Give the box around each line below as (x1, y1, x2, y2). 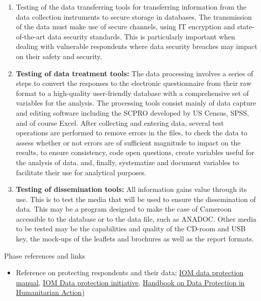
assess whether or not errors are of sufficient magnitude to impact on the (16, 137, 241, 147)
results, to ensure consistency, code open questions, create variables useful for (16, 147, 254, 158)
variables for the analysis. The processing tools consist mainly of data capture (16, 97, 256, 108)
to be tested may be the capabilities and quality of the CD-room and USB (16, 223, 246, 234)
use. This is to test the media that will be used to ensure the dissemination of (16, 193, 256, 204)
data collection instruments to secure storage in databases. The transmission (16, 11, 252, 22)
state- (237, 21, 255, 32)
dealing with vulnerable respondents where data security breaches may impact (16, 41, 257, 52)
